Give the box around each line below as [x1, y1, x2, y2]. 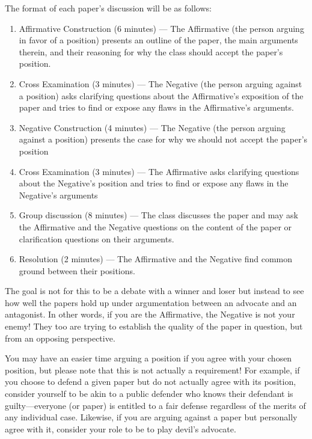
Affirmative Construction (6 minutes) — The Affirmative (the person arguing [19, 22, 304, 34]
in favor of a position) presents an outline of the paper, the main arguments [19, 34, 298, 46]
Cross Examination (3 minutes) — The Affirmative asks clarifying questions [19, 165, 299, 177]
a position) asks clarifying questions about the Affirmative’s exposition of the [19, 89, 304, 102]
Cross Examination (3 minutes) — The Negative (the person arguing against [19, 77, 302, 90]
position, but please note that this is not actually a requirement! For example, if [5, 363, 300, 376]
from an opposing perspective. [5, 331, 115, 344]
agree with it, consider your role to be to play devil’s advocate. [5, 422, 236, 435]
